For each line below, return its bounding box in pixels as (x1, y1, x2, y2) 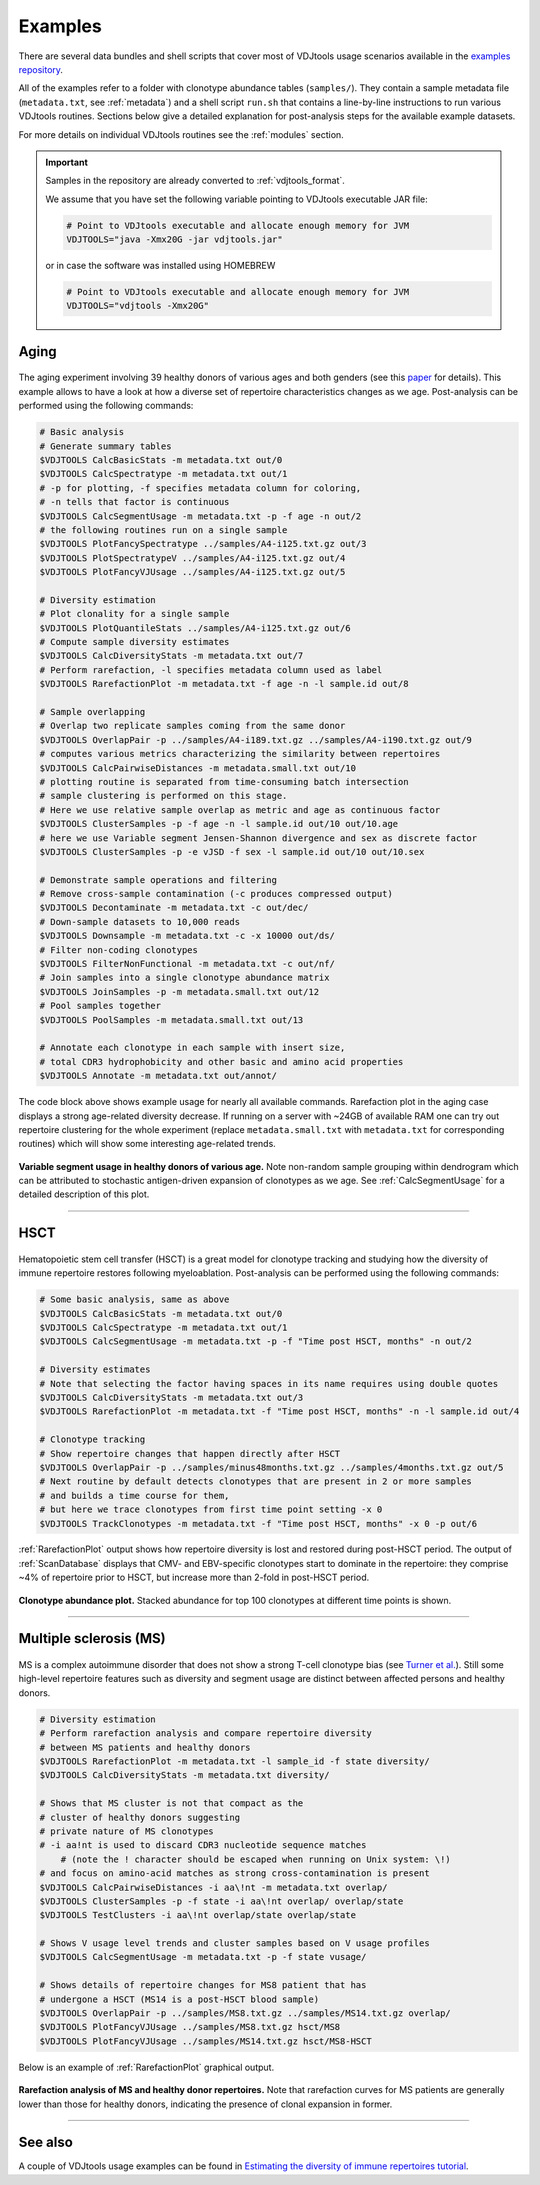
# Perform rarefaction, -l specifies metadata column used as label (39, 664, 383, 675)
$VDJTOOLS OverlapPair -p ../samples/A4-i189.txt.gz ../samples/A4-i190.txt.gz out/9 (39, 734, 472, 745)
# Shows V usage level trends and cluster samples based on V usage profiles (39, 1938, 430, 1949)
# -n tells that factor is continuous (39, 496, 230, 508)
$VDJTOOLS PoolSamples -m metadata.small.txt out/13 (39, 1014, 304, 1025)
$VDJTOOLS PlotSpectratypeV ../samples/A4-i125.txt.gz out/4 (39, 552, 346, 564)
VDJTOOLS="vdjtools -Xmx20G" (66, 300, 210, 312)
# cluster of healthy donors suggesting (39, 1811, 240, 1823)
